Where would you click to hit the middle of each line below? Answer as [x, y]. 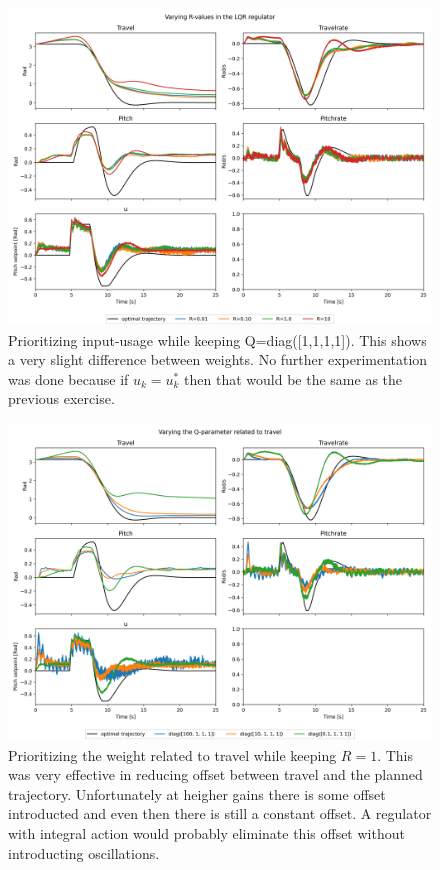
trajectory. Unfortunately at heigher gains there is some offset [197, 793]
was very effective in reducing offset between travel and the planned [215, 774]
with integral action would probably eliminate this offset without [206, 832]
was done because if [68, 378]
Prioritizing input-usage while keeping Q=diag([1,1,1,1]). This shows [217, 339]
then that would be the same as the [293, 378]
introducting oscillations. [84, 852]
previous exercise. [61, 398]
